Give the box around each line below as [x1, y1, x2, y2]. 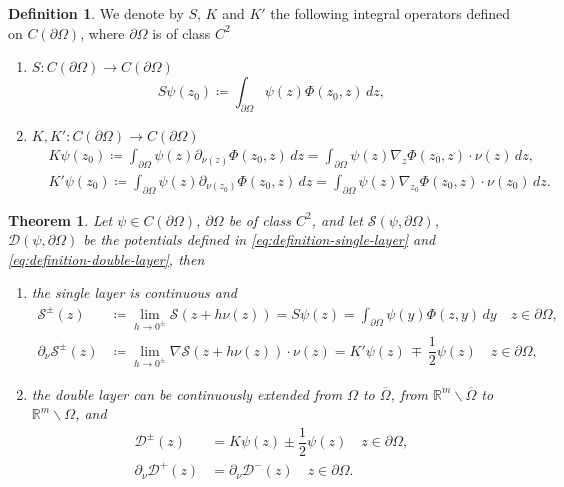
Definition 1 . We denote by [8, 3, 184, 23]
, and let [311, 209, 363, 230]
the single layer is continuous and [31, 282, 238, 303]
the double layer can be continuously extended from [31, 383, 343, 404]
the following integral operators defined [270, 3, 511, 23]
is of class [152, 22, 211, 43]
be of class [228, 209, 291, 230]
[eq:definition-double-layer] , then [8, 248, 205, 269]
